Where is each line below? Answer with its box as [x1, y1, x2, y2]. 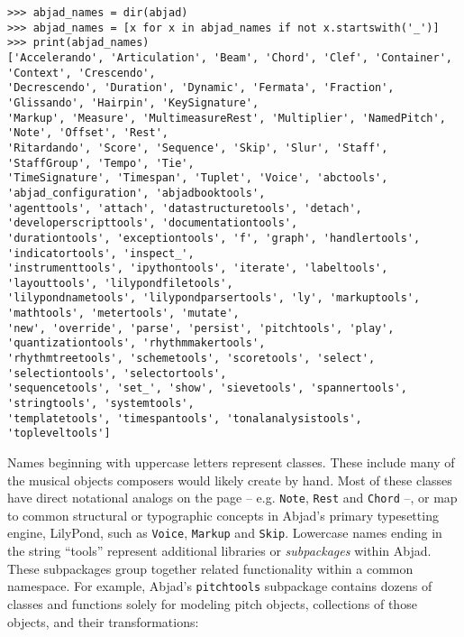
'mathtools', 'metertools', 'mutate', [7, 307, 240, 320]
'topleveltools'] [7, 427, 111, 440]
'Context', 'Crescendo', [7, 66, 156, 79]
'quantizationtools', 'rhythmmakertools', [7, 337, 266, 350]
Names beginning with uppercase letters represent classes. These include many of [7, 453, 455, 472]
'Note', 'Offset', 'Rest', [7, 126, 168, 140]
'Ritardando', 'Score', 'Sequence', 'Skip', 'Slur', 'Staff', [7, 141, 388, 154]
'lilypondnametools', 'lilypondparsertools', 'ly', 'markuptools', [7, 291, 421, 305]
